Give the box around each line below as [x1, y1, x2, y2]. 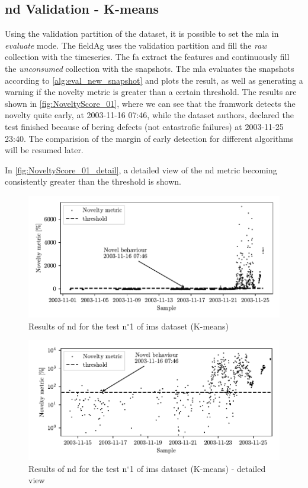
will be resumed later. [5, 144, 84, 156]
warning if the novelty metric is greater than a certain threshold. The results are [5, 85, 297, 98]
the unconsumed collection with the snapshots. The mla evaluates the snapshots [5, 62, 294, 74]
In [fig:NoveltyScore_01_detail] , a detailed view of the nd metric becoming [5, 163, 277, 176]
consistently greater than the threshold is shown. [5, 175, 182, 188]
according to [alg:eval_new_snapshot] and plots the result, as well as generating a [5, 74, 303, 86]
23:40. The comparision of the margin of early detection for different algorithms [5, 132, 294, 144]
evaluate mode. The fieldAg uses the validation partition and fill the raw [5, 39, 267, 51]
